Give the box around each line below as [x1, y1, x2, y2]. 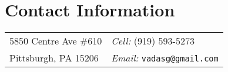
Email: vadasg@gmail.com [111, 51, 219, 65]
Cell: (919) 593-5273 [111, 34, 195, 48]
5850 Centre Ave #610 [9, 34, 102, 48]
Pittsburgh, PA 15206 [9, 51, 99, 65]
